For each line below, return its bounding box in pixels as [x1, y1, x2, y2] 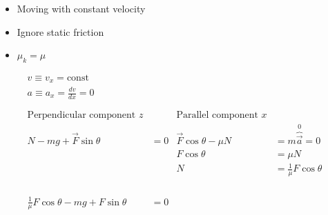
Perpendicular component [27, 110, 136, 120]
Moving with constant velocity [17, 1, 146, 15]
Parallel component [176, 110, 258, 120]
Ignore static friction [17, 24, 104, 39]
